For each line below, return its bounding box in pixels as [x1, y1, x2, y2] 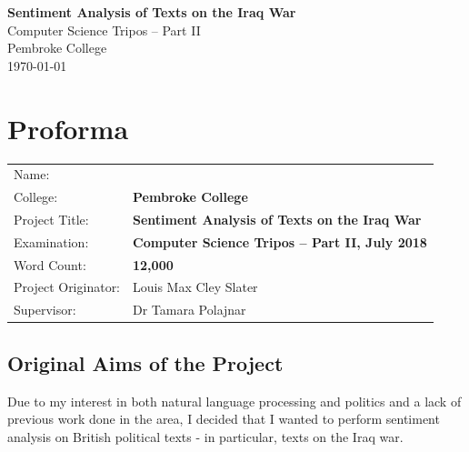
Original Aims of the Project [7, 348, 284, 377]
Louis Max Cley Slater [133, 277, 258, 296]
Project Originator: [14, 277, 121, 296]
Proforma [7, 109, 129, 146]
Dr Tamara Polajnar [133, 300, 246, 319]
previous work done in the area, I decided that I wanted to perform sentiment [7, 409, 440, 428]
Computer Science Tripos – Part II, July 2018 [133, 232, 427, 251]
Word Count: [14, 255, 86, 274]
